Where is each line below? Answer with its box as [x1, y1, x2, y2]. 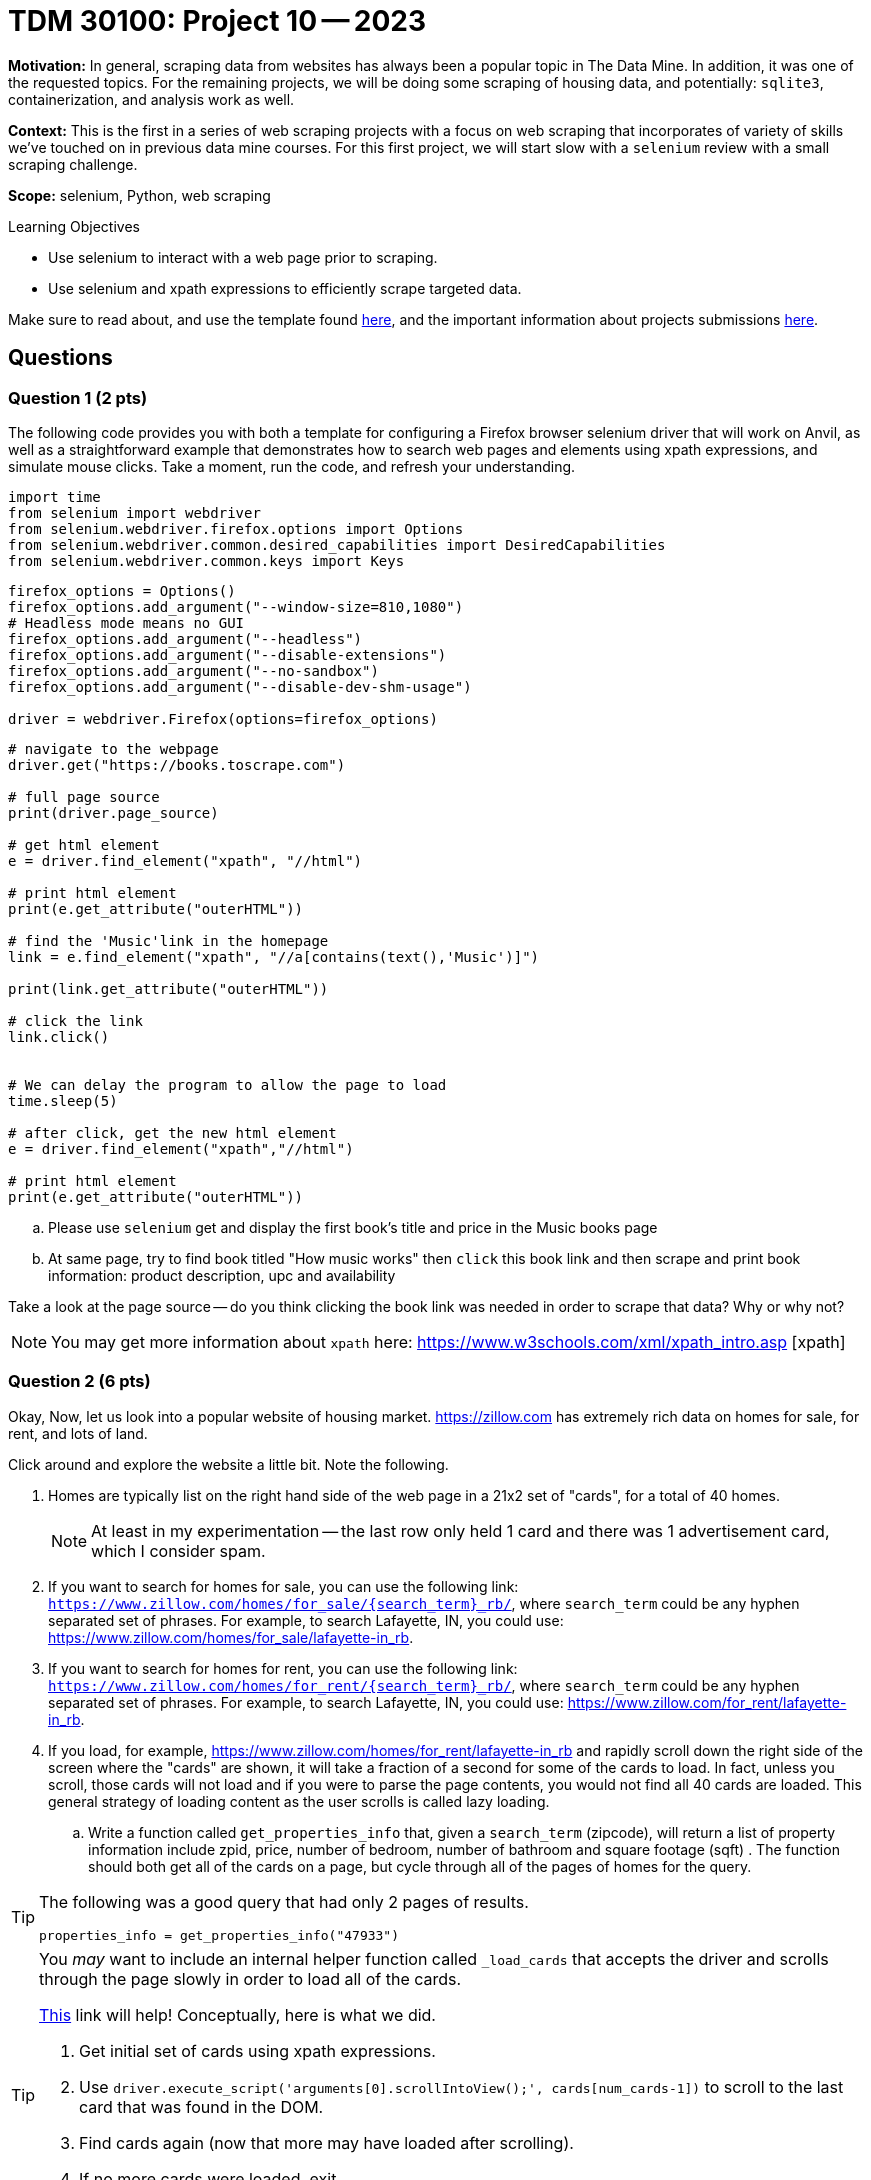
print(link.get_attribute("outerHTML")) [8, 980, 329, 997]
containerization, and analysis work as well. [8, 90, 295, 108]
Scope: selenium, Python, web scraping [8, 186, 271, 204]
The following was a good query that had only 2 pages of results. [39, 1891, 529, 1912]
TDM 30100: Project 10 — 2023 [8, 4, 427, 38]
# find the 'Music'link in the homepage [8, 932, 329, 949]
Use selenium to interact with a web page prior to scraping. [48, 248, 438, 266]
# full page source [8, 788, 160, 805]
